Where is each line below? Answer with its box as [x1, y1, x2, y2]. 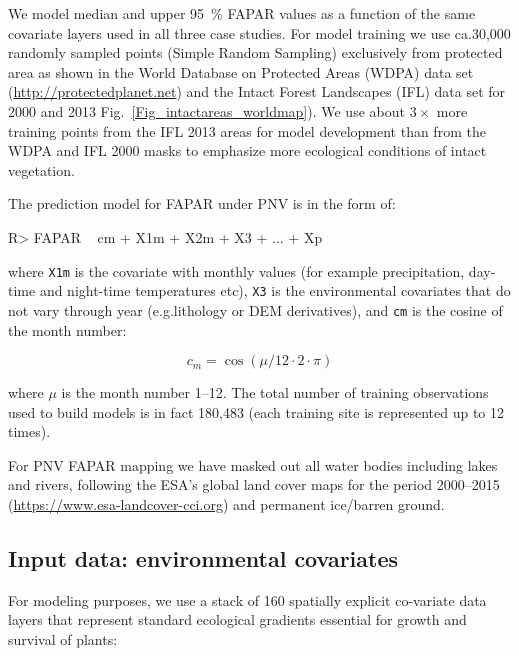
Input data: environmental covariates [8, 543, 399, 574]
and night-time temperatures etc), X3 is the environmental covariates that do [39, 280, 511, 301]
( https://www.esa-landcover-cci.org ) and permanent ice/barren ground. [8, 494, 445, 515]
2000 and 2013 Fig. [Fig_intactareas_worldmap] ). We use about [8, 100, 405, 121]
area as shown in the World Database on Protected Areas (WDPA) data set [8, 61, 474, 82]
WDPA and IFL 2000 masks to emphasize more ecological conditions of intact [8, 140, 487, 161]
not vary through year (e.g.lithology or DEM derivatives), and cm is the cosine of [8, 299, 503, 320]
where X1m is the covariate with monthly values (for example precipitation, [8, 260, 465, 281]
